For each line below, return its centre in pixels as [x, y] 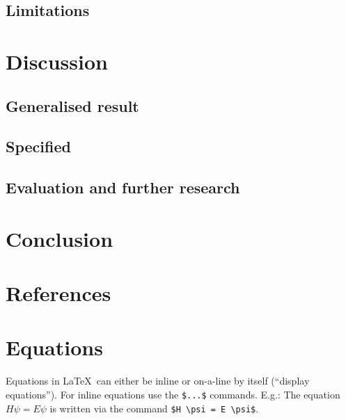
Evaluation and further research [123, 187]
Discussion [57, 61]
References [58, 293]
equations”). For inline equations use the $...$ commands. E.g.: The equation [173, 394]
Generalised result [72, 105]
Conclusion [60, 238]
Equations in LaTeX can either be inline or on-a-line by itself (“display [158, 381]
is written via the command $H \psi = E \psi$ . [154, 408]
